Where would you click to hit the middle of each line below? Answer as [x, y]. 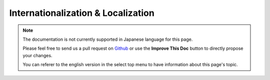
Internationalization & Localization [82, 13]
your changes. [37, 55]
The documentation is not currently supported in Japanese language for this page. [108, 39]
